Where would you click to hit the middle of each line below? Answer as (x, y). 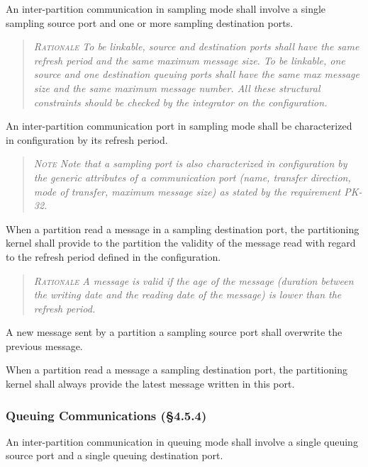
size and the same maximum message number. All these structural (177, 88)
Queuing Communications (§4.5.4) (106, 415)
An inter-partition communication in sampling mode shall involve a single (166, 9)
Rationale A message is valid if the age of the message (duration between (194, 280)
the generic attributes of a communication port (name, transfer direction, (192, 177)
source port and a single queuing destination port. (115, 455)
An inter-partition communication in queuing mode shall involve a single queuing (182, 441)
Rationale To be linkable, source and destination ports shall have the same (196, 46)
